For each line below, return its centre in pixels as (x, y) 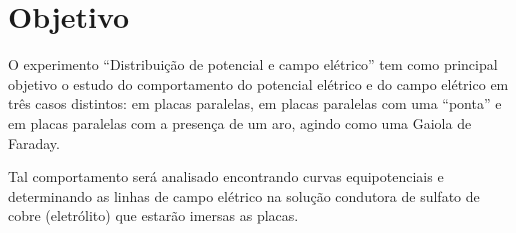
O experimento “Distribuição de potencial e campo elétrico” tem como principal (253, 64)
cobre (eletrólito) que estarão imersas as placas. (153, 215)
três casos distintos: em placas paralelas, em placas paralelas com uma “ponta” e (255, 103)
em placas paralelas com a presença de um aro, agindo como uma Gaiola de (240, 122)
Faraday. (34, 142)
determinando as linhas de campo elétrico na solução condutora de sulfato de (244, 195)
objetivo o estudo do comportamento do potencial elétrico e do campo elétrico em (258, 83)
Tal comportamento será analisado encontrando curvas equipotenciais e (226, 176)
